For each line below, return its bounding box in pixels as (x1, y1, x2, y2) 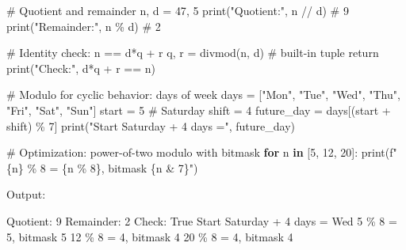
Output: (6, 186, 46, 203)
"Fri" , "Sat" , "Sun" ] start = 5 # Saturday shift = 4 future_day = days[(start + (6, 101, 391, 118)
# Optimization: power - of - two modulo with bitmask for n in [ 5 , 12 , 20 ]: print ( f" (6, 144, 397, 161)
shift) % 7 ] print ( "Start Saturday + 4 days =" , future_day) (6, 117, 296, 134)
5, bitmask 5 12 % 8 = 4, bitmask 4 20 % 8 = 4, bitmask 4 (6, 228, 293, 244)
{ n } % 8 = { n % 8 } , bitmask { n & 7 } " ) (6, 159, 198, 176)
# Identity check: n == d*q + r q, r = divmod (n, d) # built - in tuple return (6, 44, 379, 61)
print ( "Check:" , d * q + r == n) (6, 59, 155, 76)
